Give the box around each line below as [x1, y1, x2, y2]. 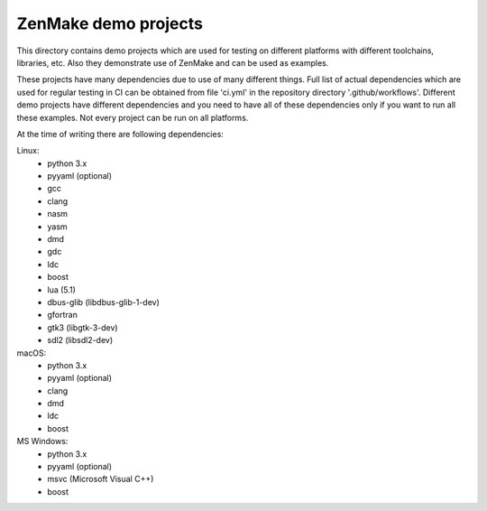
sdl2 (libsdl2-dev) [47, 335, 114, 346]
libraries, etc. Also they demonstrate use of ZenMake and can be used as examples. [16, 57, 329, 68]
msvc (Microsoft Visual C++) [47, 474, 154, 485]
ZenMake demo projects [16, 14, 203, 33]
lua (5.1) [47, 284, 77, 295]
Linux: [16, 145, 40, 156]
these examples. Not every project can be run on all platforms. [16, 112, 249, 123]
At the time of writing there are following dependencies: [16, 128, 225, 139]
